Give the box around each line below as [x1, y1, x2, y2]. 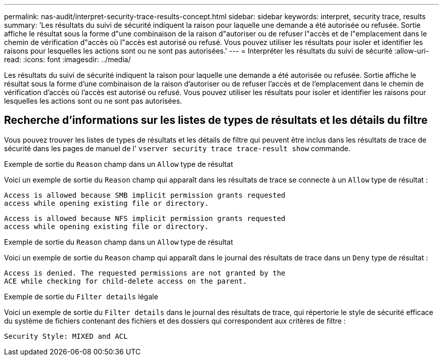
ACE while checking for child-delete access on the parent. [4, 277, 247, 285]
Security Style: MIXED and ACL [4, 332, 128, 340]
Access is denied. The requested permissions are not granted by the [4, 268, 286, 277]
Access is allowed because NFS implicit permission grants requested [4, 214, 286, 222]
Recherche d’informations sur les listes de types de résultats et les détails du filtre [4, 114, 428, 127]
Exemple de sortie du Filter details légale [4, 292, 158, 301]
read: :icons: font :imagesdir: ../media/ [4, 55, 131, 64]
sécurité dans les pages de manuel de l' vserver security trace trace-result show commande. [4, 144, 350, 153]
